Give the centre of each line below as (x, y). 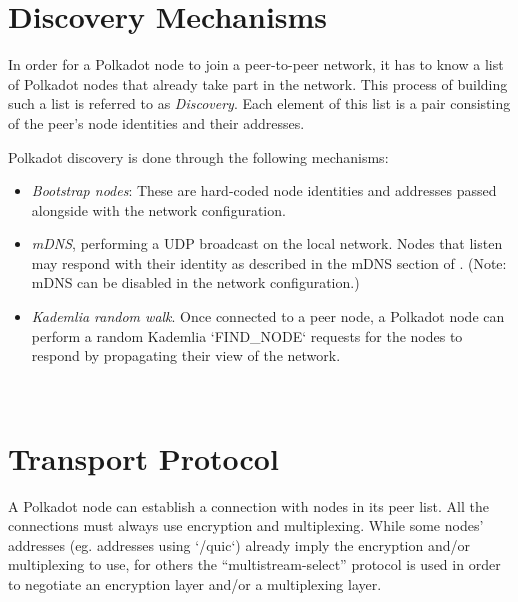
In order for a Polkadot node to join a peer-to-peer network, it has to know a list (256, 64)
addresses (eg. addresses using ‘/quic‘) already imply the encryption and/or (239, 544)
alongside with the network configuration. (158, 209)
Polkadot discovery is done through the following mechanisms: (198, 156)
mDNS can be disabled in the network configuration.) (195, 282)
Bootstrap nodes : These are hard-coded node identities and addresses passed (264, 190)
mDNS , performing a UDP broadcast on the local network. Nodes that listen (267, 243)
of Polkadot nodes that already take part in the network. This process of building (258, 83)
